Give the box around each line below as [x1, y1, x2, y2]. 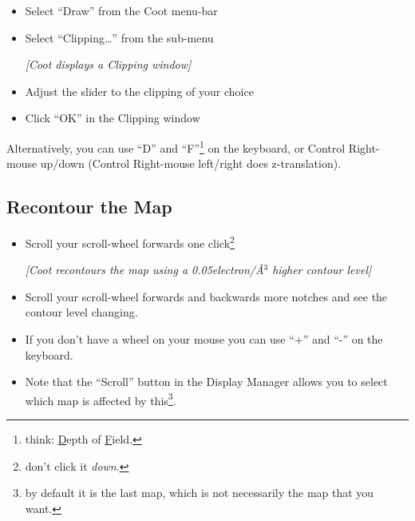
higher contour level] [272, 261, 372, 278]
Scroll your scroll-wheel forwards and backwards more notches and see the [25, 288, 388, 304]
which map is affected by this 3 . [25, 389, 176, 408]
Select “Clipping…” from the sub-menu [25, 29, 214, 46]
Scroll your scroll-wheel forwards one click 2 [25, 233, 235, 251]
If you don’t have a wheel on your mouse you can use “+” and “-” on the [25, 331, 383, 348]
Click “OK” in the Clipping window [25, 109, 200, 126]
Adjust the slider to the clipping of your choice [25, 82, 254, 99]
